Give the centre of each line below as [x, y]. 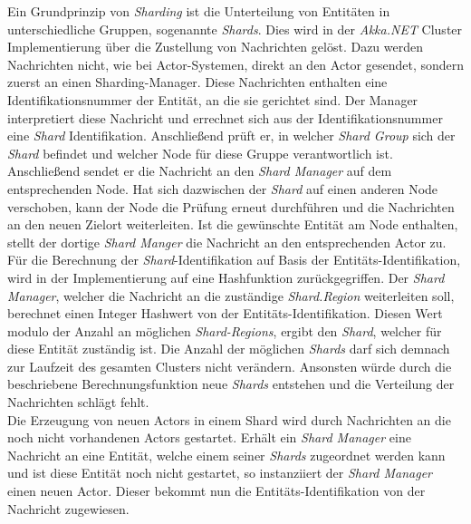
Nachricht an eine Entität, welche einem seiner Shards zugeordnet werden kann [226, 455]
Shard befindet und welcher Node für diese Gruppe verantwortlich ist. [200, 153]
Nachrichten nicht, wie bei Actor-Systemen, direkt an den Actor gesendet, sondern [236, 64]
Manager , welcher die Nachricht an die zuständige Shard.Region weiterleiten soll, [231, 295]
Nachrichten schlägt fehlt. [78, 402]
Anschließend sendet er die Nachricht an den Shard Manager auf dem [200, 171]
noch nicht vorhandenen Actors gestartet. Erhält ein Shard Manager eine [209, 437]
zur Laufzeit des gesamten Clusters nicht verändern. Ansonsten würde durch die [230, 366]
